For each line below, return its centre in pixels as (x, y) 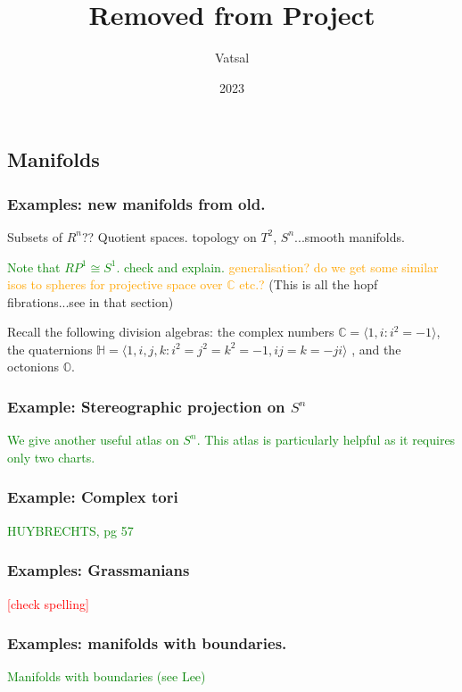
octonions (33, 367)
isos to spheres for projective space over (115, 284)
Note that (34, 267)
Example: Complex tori (93, 497)
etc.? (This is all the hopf (309, 284)
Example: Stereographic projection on (146, 406)
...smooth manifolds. (350, 236)
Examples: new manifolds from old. (136, 203)
